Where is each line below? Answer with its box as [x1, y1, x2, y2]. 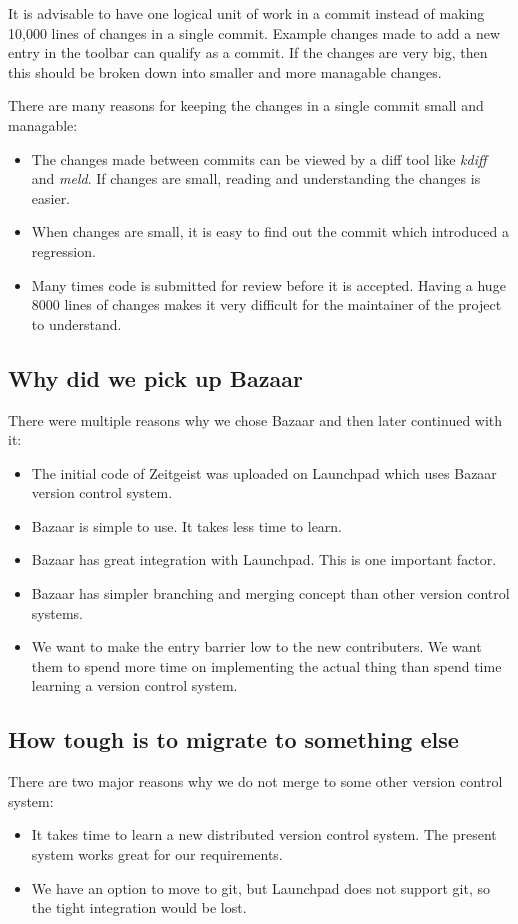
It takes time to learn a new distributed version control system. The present [31, 824, 497, 845]
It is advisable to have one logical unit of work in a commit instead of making [8, 3, 485, 23]
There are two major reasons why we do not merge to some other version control [8, 771, 503, 792]
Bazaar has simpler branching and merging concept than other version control [31, 583, 510, 604]
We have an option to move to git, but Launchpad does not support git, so [31, 877, 491, 898]
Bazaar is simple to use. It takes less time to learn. [31, 515, 343, 536]
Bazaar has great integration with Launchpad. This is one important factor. [31, 549, 497, 570]
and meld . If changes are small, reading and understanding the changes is [31, 168, 481, 189]
